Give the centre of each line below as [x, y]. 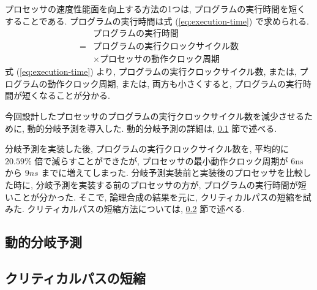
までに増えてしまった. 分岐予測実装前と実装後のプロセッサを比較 [172, 173]
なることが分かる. [74, 95]
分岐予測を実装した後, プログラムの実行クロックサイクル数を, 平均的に [147, 149]
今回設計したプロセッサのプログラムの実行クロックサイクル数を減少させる [155, 116]
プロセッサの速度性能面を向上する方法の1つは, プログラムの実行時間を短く [155, 9]
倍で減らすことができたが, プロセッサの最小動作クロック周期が [161, 160]
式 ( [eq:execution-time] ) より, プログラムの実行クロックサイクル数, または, [151, 71]
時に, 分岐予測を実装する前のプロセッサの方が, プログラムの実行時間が [155, 185]
